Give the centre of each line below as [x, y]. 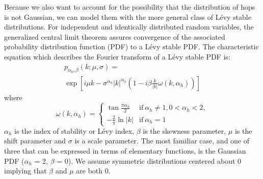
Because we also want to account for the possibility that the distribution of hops [130, 7]
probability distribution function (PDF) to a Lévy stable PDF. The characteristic [131, 47]
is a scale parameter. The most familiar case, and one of [162, 141]
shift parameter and [35, 141]
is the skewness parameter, [185, 130]
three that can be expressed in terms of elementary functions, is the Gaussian [125, 151]
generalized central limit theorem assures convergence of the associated [115, 36]
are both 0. [93, 171]
